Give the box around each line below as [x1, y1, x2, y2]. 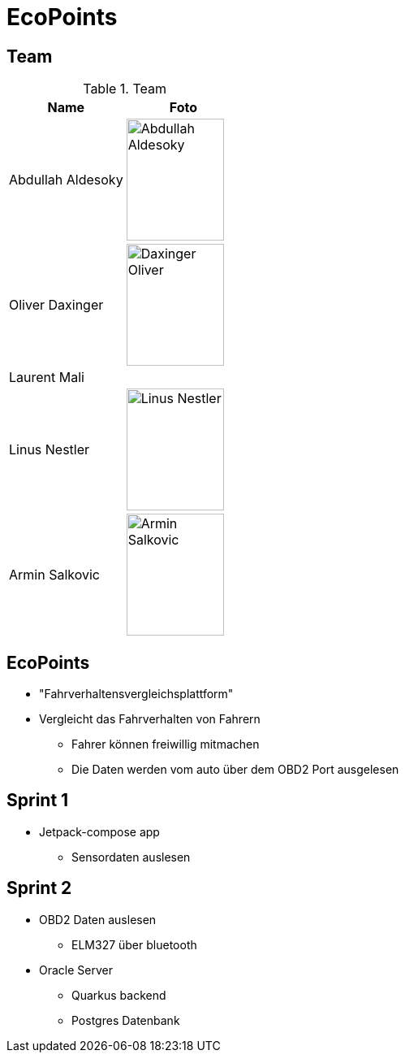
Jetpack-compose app [39, 824, 160, 839]
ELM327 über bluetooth [71, 937, 197, 952]
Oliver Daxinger [9, 297, 104, 314]
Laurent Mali [9, 369, 84, 386]
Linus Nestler [9, 441, 90, 458]
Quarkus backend [71, 987, 166, 1002]
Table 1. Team [83, 80, 167, 98]
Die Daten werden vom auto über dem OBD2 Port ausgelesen [71, 762, 399, 777]
